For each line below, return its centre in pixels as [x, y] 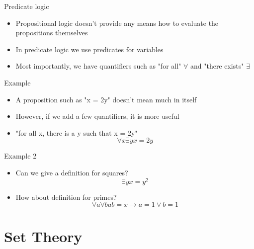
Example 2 [20, 156]
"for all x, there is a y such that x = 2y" [77, 132]
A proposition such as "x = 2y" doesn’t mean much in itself [106, 99]
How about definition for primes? [66, 197]
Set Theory [43, 236]
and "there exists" [217, 66]
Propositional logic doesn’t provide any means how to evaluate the [117, 23]
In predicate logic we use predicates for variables [89, 49]
